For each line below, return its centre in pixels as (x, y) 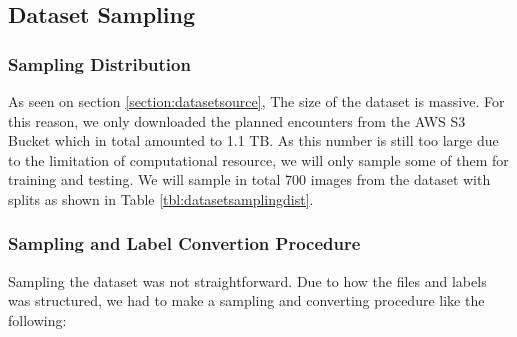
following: (37, 319)
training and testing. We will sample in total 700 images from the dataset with (249, 179)
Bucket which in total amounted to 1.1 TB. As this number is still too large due (253, 140)
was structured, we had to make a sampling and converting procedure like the (246, 300)
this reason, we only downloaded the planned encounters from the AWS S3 (237, 120)
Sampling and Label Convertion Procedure (184, 243)
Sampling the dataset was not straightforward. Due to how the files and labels (247, 280)
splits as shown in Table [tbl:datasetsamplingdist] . (161, 198)
